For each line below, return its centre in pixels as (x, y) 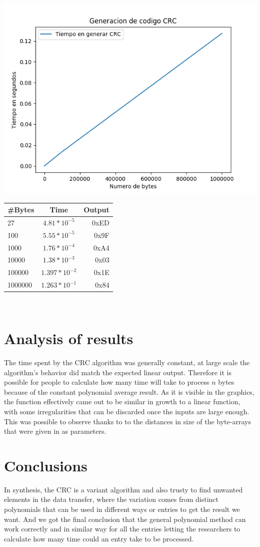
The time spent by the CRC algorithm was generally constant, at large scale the (127, 362)
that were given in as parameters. (55, 431)
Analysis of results (69, 338)
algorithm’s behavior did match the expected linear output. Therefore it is (118, 372)
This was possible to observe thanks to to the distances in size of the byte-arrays (127, 421)
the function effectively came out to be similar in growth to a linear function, (122, 401)
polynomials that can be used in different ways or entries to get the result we (122, 509)
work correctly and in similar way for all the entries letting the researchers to (122, 529)
